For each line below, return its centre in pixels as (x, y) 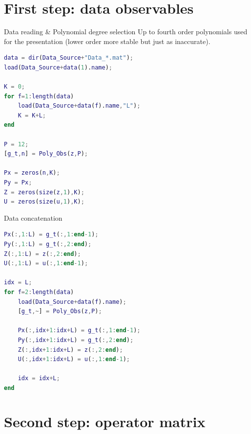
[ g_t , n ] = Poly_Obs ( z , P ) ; (46, 154)
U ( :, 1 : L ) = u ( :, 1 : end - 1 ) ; (46, 263)
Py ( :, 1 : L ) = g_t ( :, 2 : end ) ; (48, 244)
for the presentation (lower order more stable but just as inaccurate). (107, 41)
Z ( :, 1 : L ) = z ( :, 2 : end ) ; (42, 254)
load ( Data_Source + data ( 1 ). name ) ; (58, 67)
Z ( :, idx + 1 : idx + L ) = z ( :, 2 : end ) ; (70, 350)
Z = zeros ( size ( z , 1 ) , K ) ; (44, 192)
